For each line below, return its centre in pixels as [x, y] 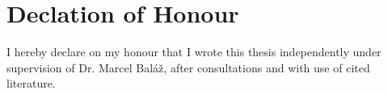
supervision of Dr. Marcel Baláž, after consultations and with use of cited [188, 67]
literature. [31, 83]
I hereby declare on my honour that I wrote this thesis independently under [194, 52]
